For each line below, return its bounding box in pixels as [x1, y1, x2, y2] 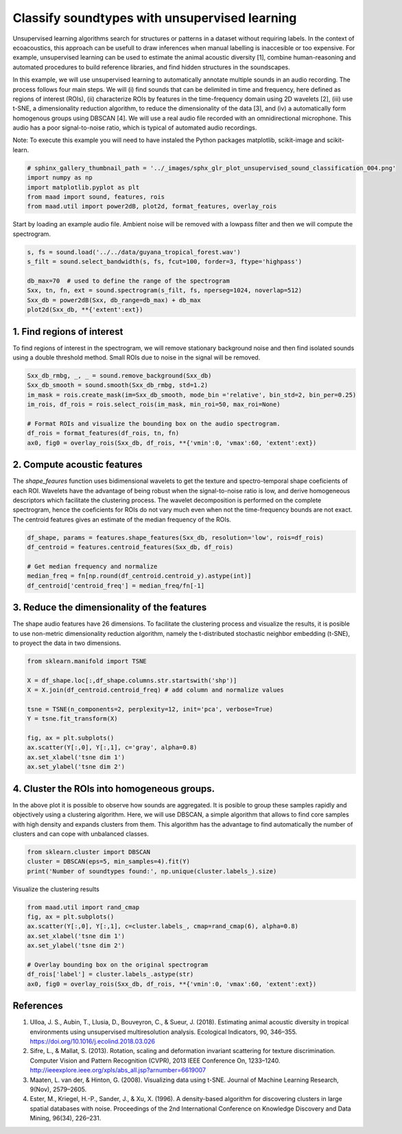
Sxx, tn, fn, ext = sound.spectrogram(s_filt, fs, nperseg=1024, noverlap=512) [27, 287, 303, 294]
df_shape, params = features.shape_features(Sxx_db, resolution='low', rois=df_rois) [27, 534, 324, 541]
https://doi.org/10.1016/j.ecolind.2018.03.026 [29, 1037, 156, 1046]
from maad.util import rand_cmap [27, 903, 140, 911]
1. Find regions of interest [12, 326, 123, 338]
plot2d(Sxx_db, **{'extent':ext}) [27, 306, 143, 314]
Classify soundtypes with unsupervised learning [12, 10, 297, 25]
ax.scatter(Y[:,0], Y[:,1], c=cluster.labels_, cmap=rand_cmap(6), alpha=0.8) [27, 923, 298, 930]
